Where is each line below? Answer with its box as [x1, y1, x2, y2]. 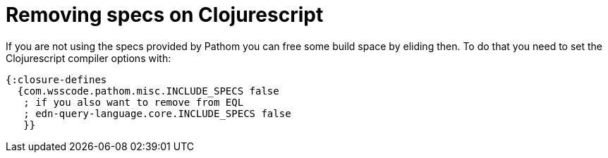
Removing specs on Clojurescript [6, 3, 324, 27]
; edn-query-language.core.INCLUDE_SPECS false [23, 107, 291, 119]
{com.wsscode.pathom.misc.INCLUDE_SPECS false [17, 85, 279, 97]
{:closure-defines [6, 73, 107, 85]
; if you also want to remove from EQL [23, 96, 244, 108]
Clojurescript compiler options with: [6, 51, 171, 64]
